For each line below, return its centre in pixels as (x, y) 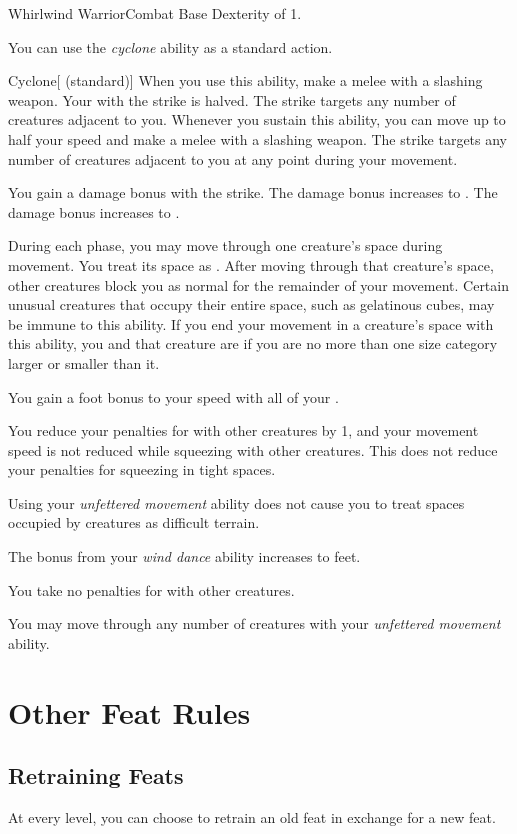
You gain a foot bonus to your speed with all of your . (173, 396)
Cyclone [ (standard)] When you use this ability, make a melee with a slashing (245, 80)
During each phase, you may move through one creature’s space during (225, 245)
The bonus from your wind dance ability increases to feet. (184, 556)
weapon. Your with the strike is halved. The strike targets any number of (232, 99)
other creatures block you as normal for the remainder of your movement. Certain (258, 284)
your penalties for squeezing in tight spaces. (142, 469)
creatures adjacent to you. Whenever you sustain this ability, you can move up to (257, 119)
